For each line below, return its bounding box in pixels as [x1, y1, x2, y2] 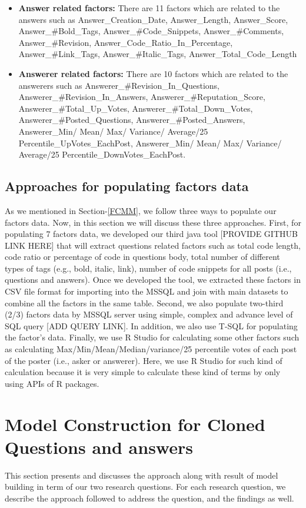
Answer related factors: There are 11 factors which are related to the [18, 2, 280, 14]
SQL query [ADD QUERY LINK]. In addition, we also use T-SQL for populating [5, 319, 298, 332]
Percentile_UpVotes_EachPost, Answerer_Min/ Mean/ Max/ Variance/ [18, 136, 282, 149]
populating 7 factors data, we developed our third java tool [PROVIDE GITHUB [5, 228, 298, 240]
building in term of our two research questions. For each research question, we [5, 480, 286, 493]
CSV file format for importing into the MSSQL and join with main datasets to [5, 285, 288, 298]
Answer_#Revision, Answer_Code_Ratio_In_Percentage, [18, 36, 233, 48]
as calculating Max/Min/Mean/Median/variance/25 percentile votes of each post [5, 343, 297, 355]
